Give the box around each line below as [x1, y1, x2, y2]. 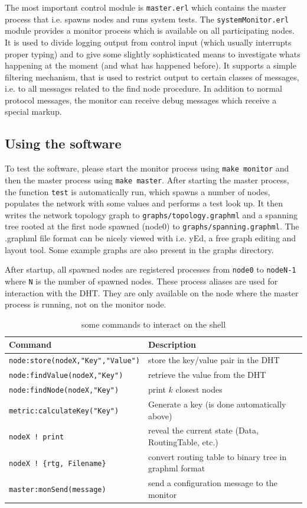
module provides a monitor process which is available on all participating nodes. [5, 24, 295, 37]
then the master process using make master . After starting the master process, [5, 173, 289, 186]
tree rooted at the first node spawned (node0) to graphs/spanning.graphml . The [5, 220, 299, 232]
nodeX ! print [9, 433, 64, 442]
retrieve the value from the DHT [148, 368, 266, 381]
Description [148, 338, 196, 351]
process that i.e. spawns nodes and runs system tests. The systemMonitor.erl [5, 12, 289, 25]
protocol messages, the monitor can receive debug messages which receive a [5, 93, 277, 106]
